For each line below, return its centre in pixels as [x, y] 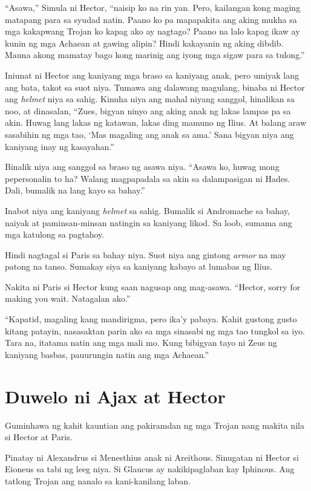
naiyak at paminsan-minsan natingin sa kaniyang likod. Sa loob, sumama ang [149, 222]
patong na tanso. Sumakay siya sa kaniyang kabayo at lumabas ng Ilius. [139, 266]
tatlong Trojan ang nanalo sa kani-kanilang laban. [98, 480]
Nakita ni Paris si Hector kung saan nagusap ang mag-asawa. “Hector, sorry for [153, 286]
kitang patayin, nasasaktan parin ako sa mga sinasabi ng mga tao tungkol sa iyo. [155, 330]
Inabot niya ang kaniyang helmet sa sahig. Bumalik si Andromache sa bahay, [148, 210]
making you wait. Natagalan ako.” [68, 298]
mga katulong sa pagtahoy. [55, 234]
